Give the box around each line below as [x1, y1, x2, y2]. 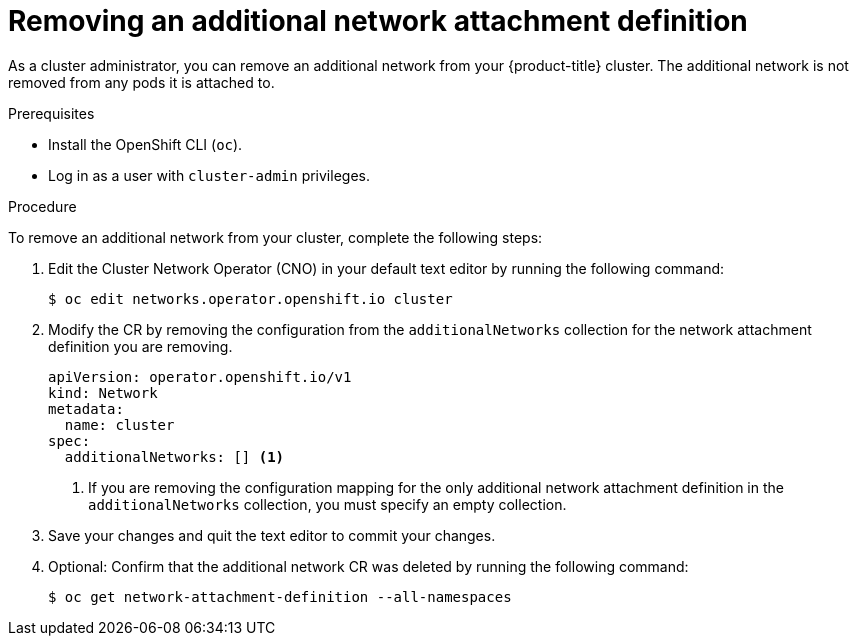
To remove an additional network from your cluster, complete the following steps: [8, 228, 543, 246]
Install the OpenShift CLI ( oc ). [48, 135, 243, 153]
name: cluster [64, 416, 175, 433]
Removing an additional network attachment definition [8, 4, 748, 38]
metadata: [48, 400, 124, 417]
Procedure [8, 197, 77, 215]
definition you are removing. [48, 337, 233, 355]
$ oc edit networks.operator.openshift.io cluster [48, 290, 453, 307]
